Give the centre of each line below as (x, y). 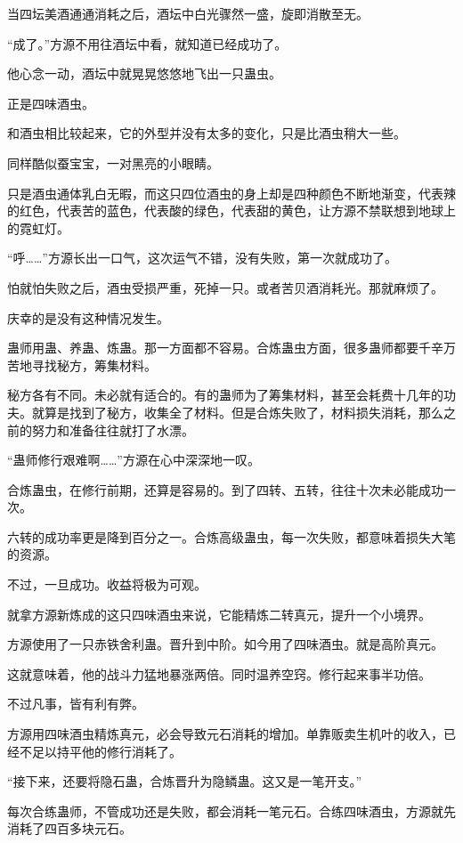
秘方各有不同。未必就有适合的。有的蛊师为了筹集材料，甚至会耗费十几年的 (225, 395)
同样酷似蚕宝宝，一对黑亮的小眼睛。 (113, 162)
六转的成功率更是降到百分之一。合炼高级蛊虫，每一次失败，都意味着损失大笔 (231, 536)
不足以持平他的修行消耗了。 (100, 751)
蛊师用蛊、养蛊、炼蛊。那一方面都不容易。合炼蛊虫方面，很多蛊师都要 (213, 348)
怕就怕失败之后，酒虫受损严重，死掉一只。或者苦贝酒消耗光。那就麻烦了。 (225, 287)
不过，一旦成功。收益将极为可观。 (107, 584)
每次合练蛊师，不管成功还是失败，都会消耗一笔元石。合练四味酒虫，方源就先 (231, 811)
